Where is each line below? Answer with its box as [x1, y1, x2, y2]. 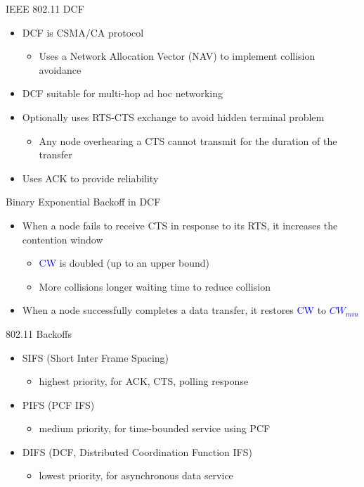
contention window [22, 232, 103, 246]
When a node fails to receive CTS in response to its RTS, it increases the [22, 217, 338, 232]
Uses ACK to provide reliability [22, 170, 159, 185]
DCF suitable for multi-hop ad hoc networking [22, 86, 223, 101]
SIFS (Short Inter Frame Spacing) [22, 350, 169, 365]
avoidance [39, 62, 82, 77]
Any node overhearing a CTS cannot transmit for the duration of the [39, 133, 337, 148]
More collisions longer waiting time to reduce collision [39, 279, 271, 293]
